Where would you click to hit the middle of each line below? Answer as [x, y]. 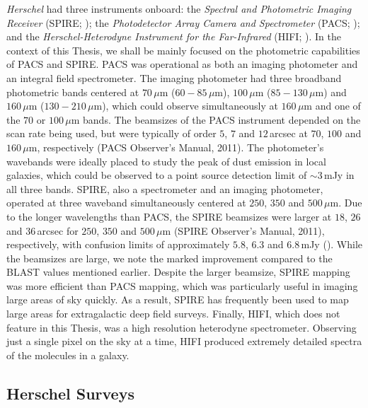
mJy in [339, 175]
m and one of [332, 106]
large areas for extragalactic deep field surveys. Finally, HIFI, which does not [173, 314]
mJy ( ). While [332, 244]
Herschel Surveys [70, 393]
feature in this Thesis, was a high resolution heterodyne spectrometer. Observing [182, 327]
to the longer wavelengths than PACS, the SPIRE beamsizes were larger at [169, 216]
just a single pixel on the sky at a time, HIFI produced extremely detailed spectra [184, 341]
